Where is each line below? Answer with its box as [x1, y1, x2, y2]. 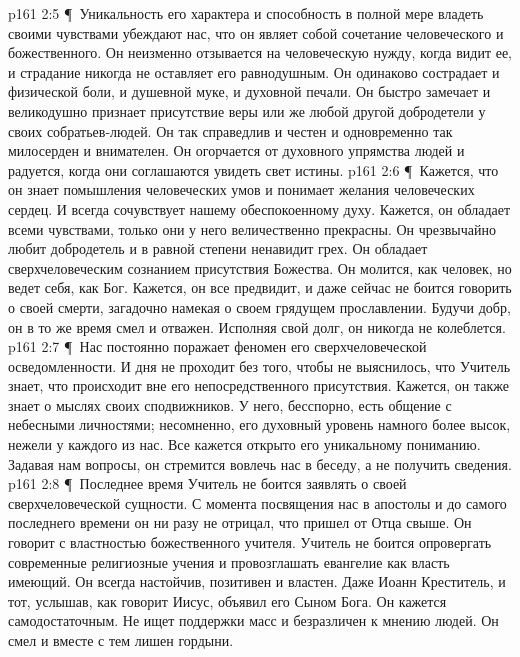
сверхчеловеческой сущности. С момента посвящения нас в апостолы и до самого [8, 492, 507, 513]
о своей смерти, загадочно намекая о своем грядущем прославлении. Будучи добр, [8, 296, 511, 317]
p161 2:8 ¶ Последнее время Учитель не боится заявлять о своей [8, 473, 407, 494]
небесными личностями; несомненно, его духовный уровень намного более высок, [8, 414, 511, 435]
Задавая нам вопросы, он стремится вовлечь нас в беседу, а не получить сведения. [8, 453, 512, 474]
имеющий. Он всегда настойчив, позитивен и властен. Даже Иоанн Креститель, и [8, 571, 506, 592]
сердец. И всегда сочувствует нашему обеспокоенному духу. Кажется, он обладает [8, 198, 511, 219]
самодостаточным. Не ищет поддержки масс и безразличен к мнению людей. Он [8, 610, 499, 631]
